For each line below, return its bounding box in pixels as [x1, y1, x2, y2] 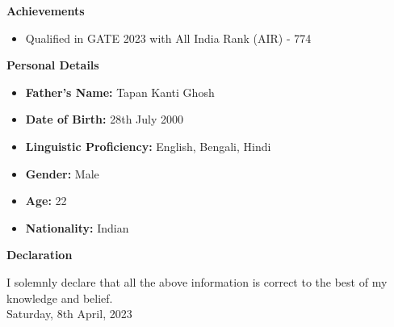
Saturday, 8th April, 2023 [6, 305, 132, 322]
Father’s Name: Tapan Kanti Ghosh [25, 83, 215, 100]
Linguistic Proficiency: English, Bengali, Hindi [25, 137, 271, 154]
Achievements [6, 2, 85, 19]
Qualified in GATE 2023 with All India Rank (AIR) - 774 [25, 29, 312, 46]
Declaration [6, 246, 73, 263]
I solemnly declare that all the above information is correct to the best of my [6, 273, 388, 290]
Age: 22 [25, 192, 67, 209]
